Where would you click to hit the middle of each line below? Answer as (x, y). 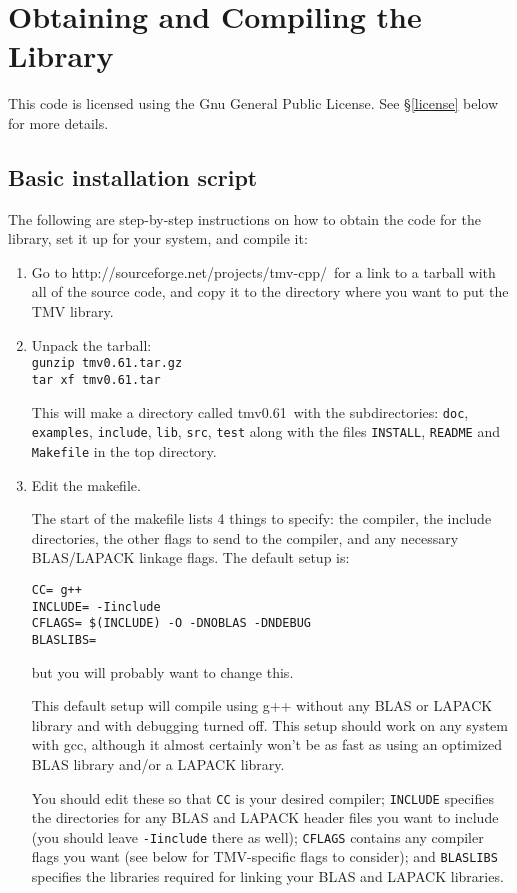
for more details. (58, 122)
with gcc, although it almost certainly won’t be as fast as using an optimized (266, 744)
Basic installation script (133, 176)
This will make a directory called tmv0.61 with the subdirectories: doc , (250, 411)
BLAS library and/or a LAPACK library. (158, 763)
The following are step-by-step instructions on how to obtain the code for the (244, 218)
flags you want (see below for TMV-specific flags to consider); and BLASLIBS (264, 856)
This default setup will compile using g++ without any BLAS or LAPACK (262, 705)
